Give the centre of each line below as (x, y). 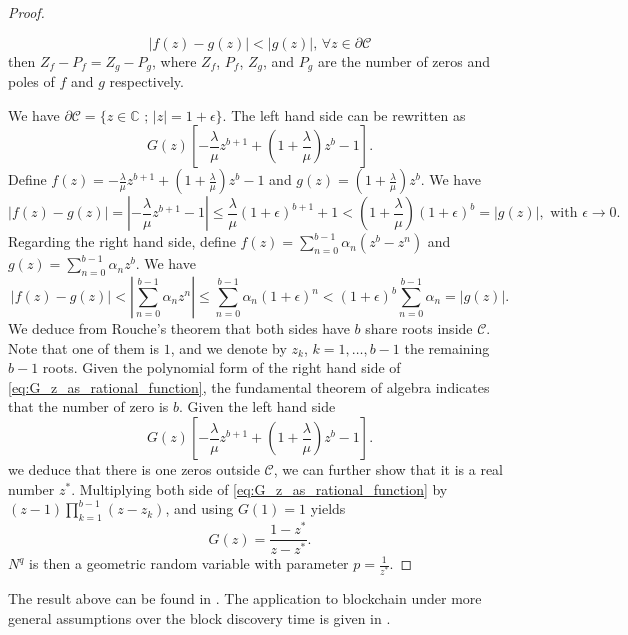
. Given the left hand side (257, 406)
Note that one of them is (83, 347)
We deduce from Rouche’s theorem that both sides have (179, 328)
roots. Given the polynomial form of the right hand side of (221, 367)
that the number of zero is (88, 406)
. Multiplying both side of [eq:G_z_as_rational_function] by (259, 488)
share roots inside (419, 328)
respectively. (146, 81)
